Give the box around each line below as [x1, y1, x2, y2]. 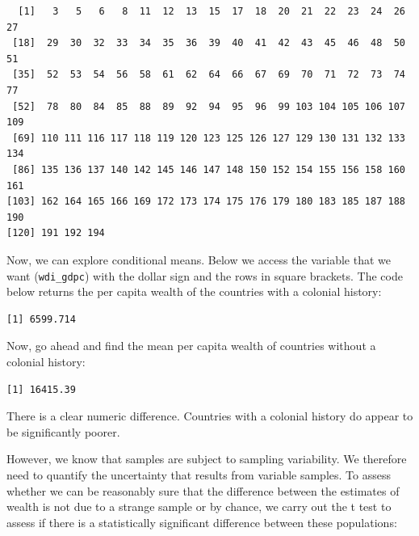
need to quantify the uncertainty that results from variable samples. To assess [6, 466, 391, 483]
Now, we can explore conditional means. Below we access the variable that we [6, 251, 392, 268]
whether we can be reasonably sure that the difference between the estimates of [6, 482, 400, 499]
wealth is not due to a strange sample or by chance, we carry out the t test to [6, 498, 392, 515]
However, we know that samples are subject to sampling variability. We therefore [6, 450, 407, 467]
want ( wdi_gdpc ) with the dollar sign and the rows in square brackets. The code [6, 267, 403, 284]
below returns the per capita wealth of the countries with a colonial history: [6, 283, 382, 300]
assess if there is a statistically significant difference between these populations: [6, 513, 397, 530]
